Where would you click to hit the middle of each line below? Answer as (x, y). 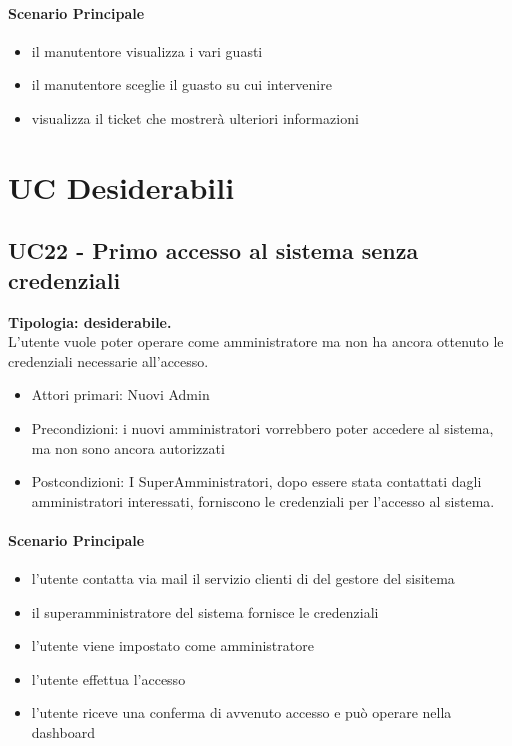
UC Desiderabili (121, 186)
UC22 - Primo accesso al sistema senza (213, 250)
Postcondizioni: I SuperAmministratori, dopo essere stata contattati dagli (256, 481)
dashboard (63, 732)
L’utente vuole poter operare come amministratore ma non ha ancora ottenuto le (256, 341)
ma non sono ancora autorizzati (128, 447)
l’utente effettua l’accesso (108, 678)
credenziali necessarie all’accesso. (108, 360)
